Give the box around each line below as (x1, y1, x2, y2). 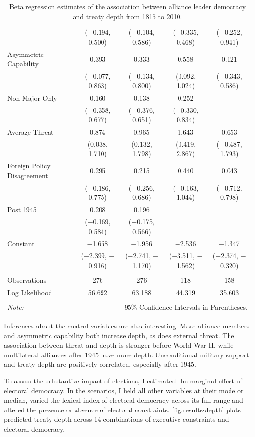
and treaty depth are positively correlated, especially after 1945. (4, 359, 196, 369)
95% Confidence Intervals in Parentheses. (124, 301, 248, 312)
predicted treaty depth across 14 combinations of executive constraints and (4, 414, 229, 424)
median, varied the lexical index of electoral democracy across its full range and (4, 395, 243, 405)
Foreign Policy (7, 161, 51, 171)
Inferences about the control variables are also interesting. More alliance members (4, 321, 250, 331)
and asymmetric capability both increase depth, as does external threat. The (4, 330, 234, 340)
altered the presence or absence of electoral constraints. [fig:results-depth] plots (4, 404, 241, 414)
